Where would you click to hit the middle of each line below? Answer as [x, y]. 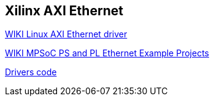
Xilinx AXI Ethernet [64, 11]
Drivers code [31, 72]
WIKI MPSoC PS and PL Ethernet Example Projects [107, 53]
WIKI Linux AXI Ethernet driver [66, 34]
